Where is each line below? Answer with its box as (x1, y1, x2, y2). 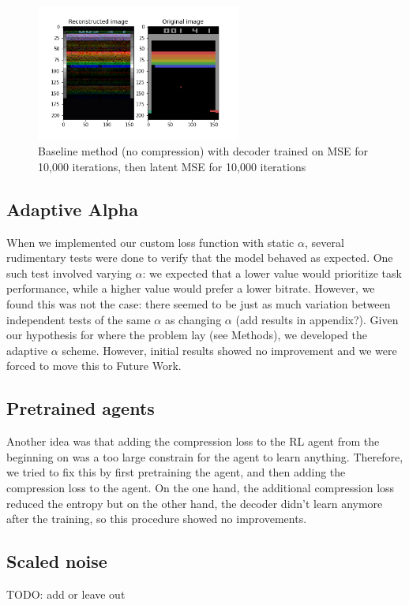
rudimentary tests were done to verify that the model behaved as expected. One (6, 249, 393, 266)
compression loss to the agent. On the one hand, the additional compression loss (6, 479, 395, 495)
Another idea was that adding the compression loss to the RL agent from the (6, 433, 380, 450)
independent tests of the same (6, 311, 151, 327)
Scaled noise (6, 549, 107, 573)
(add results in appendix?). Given (235, 311, 399, 327)
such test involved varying (6, 264, 132, 281)
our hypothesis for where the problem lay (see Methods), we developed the (6, 327, 368, 343)
